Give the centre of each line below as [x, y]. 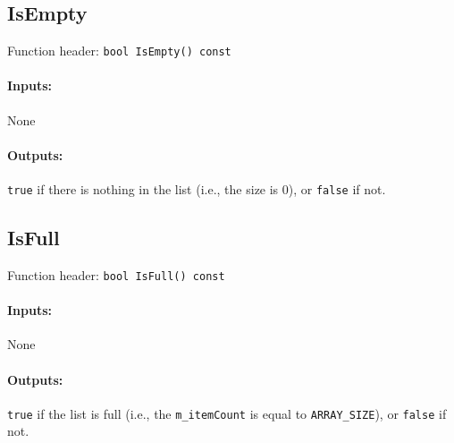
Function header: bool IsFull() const [116, 274]
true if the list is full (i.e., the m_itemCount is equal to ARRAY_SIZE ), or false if [227, 413]
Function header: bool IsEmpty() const [119, 51]
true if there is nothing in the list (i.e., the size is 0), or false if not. [197, 189]
